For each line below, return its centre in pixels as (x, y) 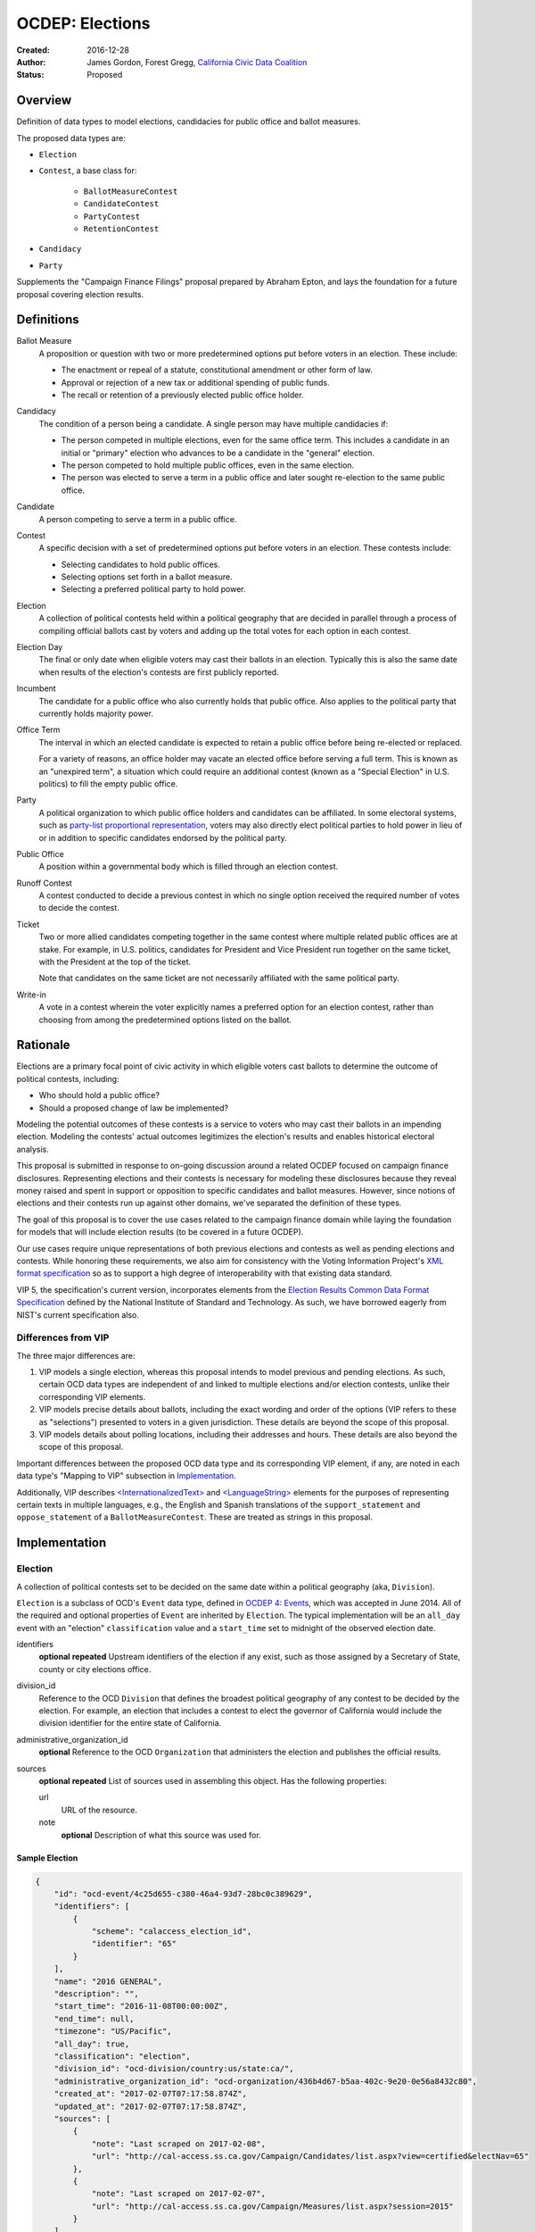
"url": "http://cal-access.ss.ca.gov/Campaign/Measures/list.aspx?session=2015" (272, 2206)
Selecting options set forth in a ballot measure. (147, 577)
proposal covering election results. (80, 294)
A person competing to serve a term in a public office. (138, 519)
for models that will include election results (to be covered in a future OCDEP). (160, 1232)
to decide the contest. (79, 908)
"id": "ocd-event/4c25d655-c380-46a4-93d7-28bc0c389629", (183, 1894)
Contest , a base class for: (88, 171)
